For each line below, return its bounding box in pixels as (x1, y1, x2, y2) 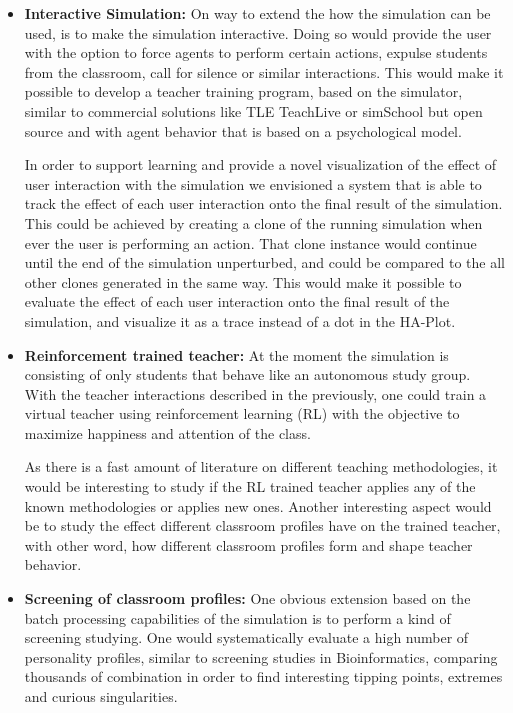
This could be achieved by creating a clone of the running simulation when (24, 212, 483, 233)
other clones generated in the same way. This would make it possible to (24, 271, 462, 292)
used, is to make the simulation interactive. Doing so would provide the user (24, 22, 492, 43)
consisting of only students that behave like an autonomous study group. (24, 364, 471, 385)
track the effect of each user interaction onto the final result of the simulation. (24, 193, 503, 214)
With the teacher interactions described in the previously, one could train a (24, 383, 487, 404)
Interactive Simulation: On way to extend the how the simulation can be (24, 3, 491, 23)
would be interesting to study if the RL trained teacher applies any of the (24, 476, 476, 497)
